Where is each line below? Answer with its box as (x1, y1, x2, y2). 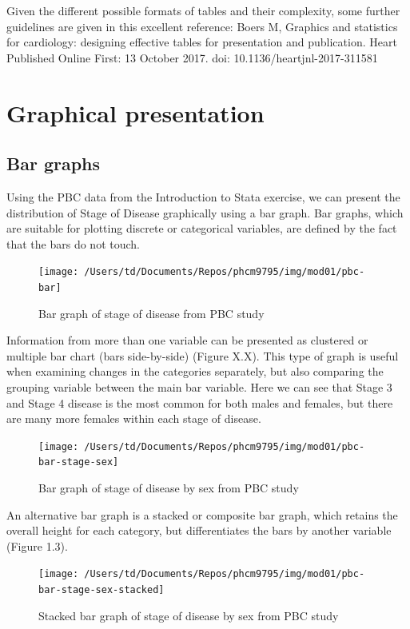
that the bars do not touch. (6, 235, 140, 252)
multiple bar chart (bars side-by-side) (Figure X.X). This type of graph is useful (6, 347, 399, 364)
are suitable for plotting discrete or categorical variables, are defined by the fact (6, 220, 397, 237)
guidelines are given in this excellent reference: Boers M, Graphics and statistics (6, 18, 398, 34)
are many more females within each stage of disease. (6, 410, 261, 427)
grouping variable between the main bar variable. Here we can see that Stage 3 (6, 379, 392, 396)
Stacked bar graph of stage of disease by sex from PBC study (38, 607, 339, 623)
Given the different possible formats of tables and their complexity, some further (6, 2, 400, 18)
